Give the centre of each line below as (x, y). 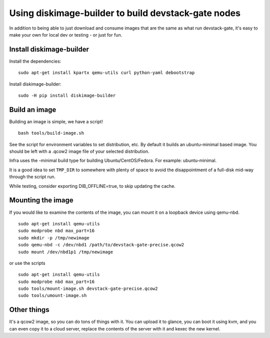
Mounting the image (41, 200)
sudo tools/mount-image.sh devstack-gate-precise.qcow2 (88, 289)
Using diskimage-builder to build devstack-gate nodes (125, 13)
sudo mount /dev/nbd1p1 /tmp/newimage (66, 252)
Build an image (33, 109)
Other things (29, 310)
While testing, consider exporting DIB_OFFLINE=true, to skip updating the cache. (92, 186)
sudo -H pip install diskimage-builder (67, 96)
